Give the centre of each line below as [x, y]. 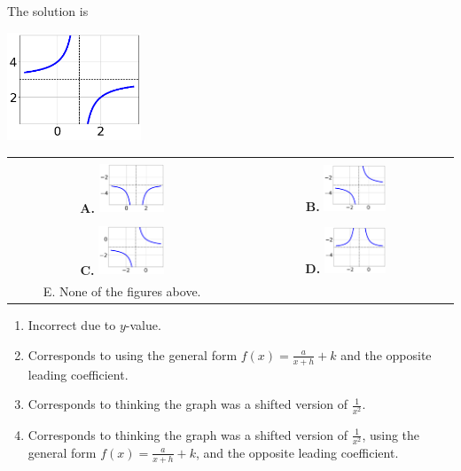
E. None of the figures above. [122, 291]
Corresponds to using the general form [133, 354]
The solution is [48, 11]
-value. [143, 325]
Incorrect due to [72, 325]
